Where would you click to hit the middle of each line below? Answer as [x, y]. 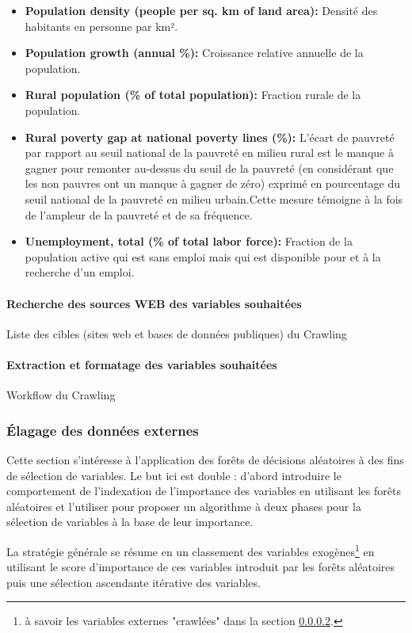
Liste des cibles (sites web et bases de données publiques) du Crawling [177, 333]
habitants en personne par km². [101, 26]
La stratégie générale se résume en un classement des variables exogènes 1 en [191, 550]
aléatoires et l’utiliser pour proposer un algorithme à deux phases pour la [184, 506]
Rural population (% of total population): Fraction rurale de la [193, 95]
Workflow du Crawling [61, 395]
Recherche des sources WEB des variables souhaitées [154, 303]
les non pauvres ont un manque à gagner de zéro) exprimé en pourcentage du [213, 183]
